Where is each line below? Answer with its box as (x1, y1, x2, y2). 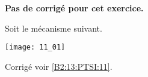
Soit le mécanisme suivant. (5, 21, 102, 34)
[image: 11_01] (5, 43, 66, 52)
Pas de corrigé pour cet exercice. (5, 2, 144, 14)
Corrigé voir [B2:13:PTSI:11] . (5, 60, 113, 72)
